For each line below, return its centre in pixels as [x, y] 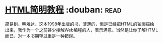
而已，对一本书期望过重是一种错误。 [41, 36]
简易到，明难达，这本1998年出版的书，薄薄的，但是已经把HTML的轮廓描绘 [80, 24]
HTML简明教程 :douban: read [64, 10]
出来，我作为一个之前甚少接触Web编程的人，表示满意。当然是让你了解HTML [81, 30]
